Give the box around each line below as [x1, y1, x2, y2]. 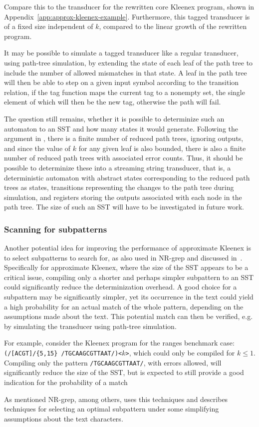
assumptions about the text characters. [4, 413, 123, 423]
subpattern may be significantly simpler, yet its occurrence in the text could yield [4, 291, 254, 302]
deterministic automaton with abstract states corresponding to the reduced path [4, 172, 250, 182]
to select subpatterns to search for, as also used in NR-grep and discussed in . [4, 252, 243, 262]
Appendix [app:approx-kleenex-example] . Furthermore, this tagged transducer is [4, 11, 250, 21]
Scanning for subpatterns [4, 222, 107, 235]
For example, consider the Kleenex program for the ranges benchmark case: [4, 337, 235, 348]
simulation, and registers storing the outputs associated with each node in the [4, 191, 242, 202]
